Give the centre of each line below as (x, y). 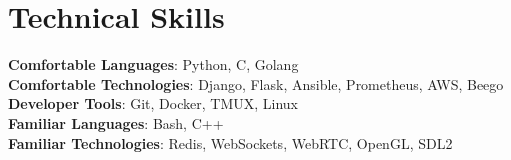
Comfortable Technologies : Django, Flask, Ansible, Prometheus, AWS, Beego (256, 83)
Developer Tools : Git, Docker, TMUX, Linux (153, 103)
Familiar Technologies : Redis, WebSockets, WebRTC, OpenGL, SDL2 (230, 142)
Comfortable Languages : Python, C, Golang (153, 64)
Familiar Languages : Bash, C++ (116, 122)
